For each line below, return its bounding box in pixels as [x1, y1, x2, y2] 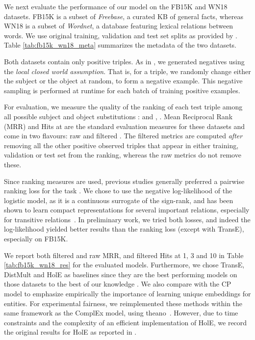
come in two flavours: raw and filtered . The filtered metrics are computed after [4, 131, 243, 141]
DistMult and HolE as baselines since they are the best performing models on [4, 269, 237, 279]
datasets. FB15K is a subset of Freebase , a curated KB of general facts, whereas [4, 11, 243, 21]
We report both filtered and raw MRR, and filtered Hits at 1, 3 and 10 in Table [4, 250, 244, 260]
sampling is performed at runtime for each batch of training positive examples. [4, 85, 240, 95]
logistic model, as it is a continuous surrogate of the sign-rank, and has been [4, 195, 233, 205]
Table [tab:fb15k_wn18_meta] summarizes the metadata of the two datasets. [4, 40, 236, 50]
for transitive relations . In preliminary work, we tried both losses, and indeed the [4, 214, 251, 224]
